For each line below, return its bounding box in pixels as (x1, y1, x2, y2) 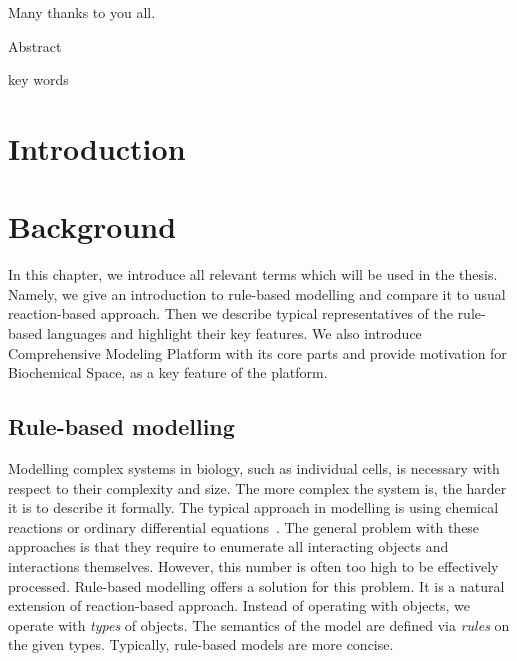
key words (8, 69, 69, 90)
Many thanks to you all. (8, 2, 156, 22)
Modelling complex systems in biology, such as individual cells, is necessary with (8, 458, 500, 479)
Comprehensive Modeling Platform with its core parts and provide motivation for (8, 342, 507, 363)
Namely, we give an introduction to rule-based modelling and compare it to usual (8, 283, 506, 304)
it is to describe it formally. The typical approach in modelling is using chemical (8, 497, 499, 518)
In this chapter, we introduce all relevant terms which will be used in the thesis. (8, 264, 498, 285)
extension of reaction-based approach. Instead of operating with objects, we (8, 595, 471, 616)
